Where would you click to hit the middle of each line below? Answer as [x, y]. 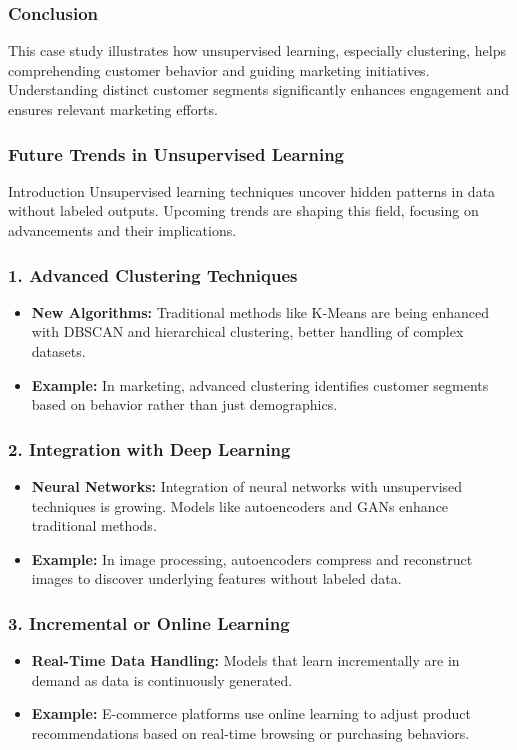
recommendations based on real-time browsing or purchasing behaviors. [250, 732]
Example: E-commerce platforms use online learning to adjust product [251, 713]
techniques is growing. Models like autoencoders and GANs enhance [240, 505]
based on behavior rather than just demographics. [184, 404]
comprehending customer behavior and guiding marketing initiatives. [219, 69]
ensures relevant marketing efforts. [113, 109]
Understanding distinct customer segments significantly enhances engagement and [259, 89]
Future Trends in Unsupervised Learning [176, 153]
